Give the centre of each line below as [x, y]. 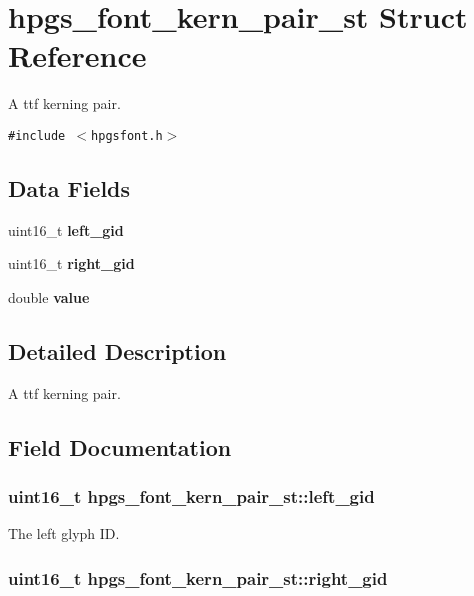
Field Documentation [120, 446]
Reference [77, 55]
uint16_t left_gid [66, 229]
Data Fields [69, 187]
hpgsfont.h [127, 135]
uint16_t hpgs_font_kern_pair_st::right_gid [198, 577]
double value [49, 296]
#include [37, 135]
